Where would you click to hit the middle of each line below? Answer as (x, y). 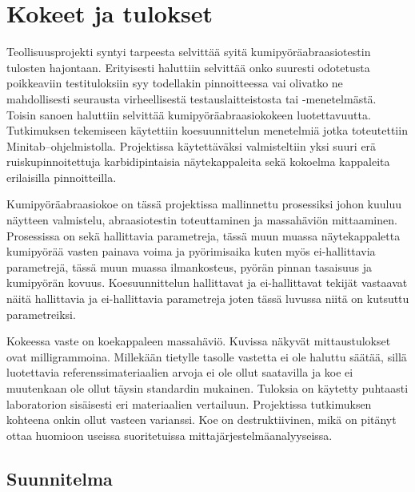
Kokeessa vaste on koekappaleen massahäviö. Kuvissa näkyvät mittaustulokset (199, 341)
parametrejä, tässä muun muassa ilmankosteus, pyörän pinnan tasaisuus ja (189, 266)
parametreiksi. (41, 314)
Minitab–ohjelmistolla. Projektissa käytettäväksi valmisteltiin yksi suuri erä (192, 145)
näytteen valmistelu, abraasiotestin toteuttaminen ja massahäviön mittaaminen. (202, 220)
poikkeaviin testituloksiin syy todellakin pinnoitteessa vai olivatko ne (175, 83)
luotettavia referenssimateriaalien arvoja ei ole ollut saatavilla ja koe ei (180, 372)
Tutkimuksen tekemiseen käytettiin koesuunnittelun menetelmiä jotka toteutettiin (207, 130)
